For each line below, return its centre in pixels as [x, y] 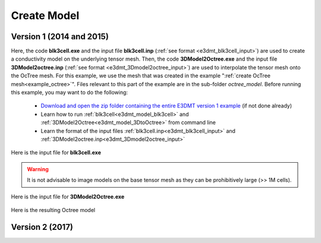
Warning [38, 169]
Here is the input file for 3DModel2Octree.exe [68, 197]
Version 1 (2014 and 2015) [60, 37]
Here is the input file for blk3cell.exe [56, 153]
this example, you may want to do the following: [69, 93]
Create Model [45, 15]
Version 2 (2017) [42, 227]
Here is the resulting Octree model [53, 210]
